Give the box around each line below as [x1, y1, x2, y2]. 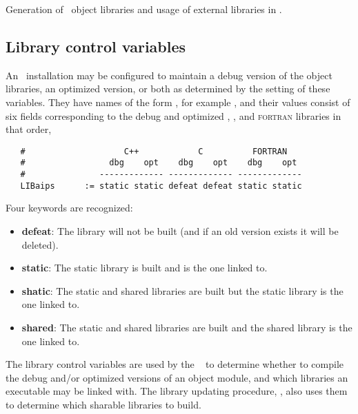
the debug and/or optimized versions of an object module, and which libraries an [6, 370, 348, 384]
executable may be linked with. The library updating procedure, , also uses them [6, 384, 348, 398]
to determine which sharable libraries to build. [6, 397, 201, 411]
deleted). [21, 237, 59, 251]
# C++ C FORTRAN [20, 146, 288, 156]
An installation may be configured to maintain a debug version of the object [6, 68, 332, 82]
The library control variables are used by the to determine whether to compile [6, 357, 344, 371]
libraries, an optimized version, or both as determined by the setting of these [6, 81, 330, 96]
